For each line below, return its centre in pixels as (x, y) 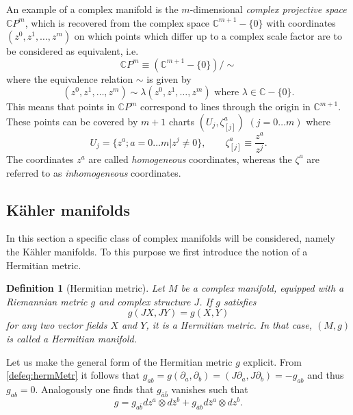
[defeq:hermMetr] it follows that (73, 375)
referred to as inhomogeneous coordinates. (94, 172)
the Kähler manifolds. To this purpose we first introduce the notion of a (157, 251)
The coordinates (40, 159)
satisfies (240, 301)
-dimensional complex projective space (268, 9)
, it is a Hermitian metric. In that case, (229, 325)
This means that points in (61, 106)
